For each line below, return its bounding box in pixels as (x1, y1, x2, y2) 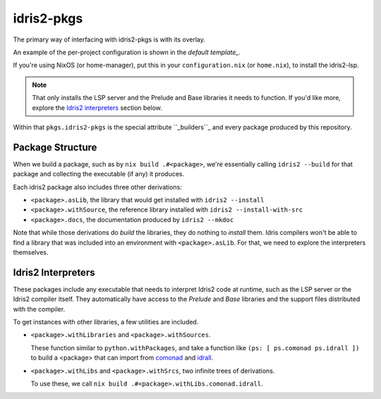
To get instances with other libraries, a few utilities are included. (13, 318, 199, 326)
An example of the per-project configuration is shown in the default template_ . (13, 48, 241, 56)
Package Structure (13, 141, 97, 153)
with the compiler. (13, 305, 66, 313)
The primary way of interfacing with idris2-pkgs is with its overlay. (13, 35, 206, 44)
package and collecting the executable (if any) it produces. (13, 170, 185, 178)
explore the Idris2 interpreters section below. (32, 103, 162, 112)
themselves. (13, 247, 49, 257)
